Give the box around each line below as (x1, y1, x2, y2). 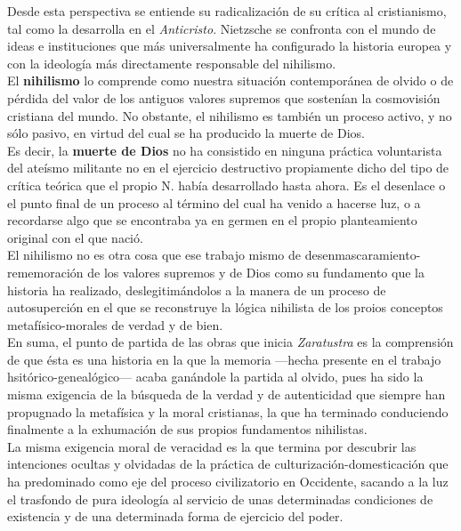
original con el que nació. (7, 228, 143, 246)
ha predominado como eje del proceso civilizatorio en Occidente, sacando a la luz (7, 472, 449, 491)
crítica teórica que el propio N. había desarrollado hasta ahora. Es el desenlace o (7, 175, 446, 194)
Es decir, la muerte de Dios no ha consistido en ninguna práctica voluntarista (7, 141, 442, 159)
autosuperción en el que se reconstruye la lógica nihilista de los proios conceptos (7, 298, 443, 317)
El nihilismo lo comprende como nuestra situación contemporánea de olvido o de (7, 71, 454, 90)
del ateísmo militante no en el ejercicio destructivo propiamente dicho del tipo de (7, 158, 449, 177)
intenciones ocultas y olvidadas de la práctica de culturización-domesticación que (7, 455, 449, 473)
